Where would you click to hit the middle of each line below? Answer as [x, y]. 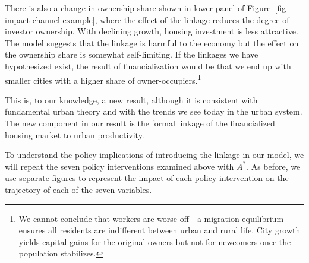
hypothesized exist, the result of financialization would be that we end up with [148, 66]
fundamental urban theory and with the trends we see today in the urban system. [154, 111]
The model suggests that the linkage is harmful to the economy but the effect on [152, 42]
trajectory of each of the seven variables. [78, 189]
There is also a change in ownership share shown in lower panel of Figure [138, 8]
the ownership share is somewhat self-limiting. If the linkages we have [132, 54]
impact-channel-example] [50, 19]
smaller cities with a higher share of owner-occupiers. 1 [103, 79]
